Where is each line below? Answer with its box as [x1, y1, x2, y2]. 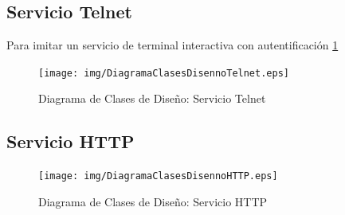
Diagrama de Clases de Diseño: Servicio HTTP [38, 193, 268, 209]
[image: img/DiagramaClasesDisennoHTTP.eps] [38, 170, 278, 182]
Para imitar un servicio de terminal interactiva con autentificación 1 [6, 37, 339, 53]
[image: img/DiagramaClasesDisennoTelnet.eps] [38, 67, 289, 79]
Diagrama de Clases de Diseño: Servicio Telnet [38, 90, 266, 107]
